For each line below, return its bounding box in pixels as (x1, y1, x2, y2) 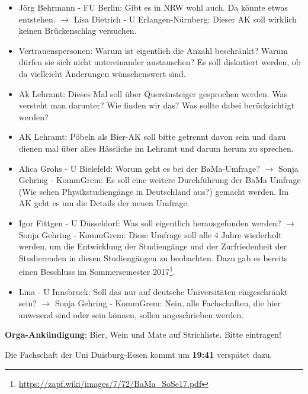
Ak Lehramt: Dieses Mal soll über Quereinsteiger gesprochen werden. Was (18, 87, 288, 100)
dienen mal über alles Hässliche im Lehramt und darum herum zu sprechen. (18, 142, 294, 154)
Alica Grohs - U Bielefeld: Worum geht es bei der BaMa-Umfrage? (18, 162, 260, 174)
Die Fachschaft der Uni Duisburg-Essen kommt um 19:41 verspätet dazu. (5, 348, 272, 360)
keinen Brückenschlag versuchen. (18, 24, 137, 37)
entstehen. (18, 12, 56, 25)
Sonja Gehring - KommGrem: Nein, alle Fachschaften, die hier (54, 297, 281, 309)
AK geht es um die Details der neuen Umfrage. (18, 197, 190, 209)
